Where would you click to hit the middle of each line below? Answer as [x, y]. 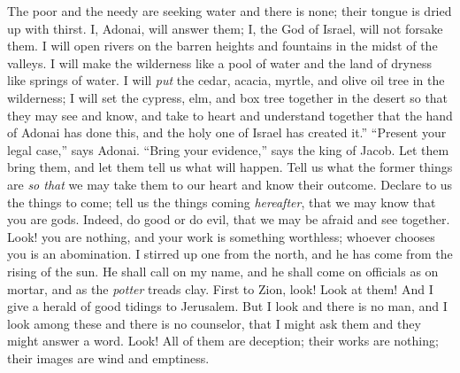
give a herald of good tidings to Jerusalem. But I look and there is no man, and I [227, 306]
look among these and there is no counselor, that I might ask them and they [214, 323]
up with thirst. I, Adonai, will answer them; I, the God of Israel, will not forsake [225, 28]
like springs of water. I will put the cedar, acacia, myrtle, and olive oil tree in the [226, 80]
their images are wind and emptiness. [108, 357]
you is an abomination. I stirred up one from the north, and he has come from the [230, 254]
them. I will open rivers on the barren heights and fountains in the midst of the [222, 46]
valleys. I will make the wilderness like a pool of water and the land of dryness [219, 62]
